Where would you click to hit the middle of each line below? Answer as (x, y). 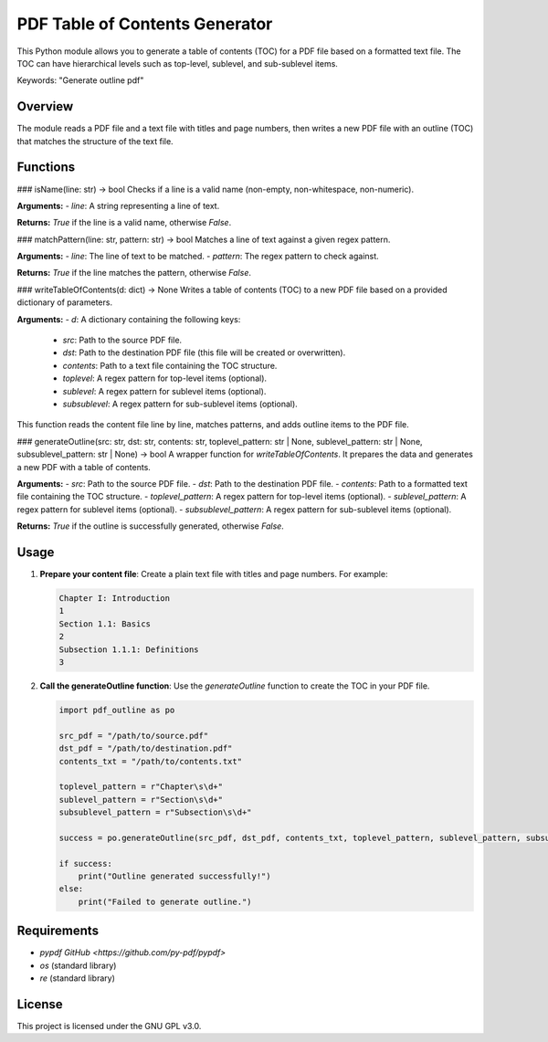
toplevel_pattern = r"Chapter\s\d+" (141, 787)
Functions (46, 168)
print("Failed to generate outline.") (165, 901)
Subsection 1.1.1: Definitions (129, 649)
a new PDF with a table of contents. (84, 467)
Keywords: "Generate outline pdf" (80, 80)
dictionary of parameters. (65, 302)
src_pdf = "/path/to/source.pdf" (134, 736)
